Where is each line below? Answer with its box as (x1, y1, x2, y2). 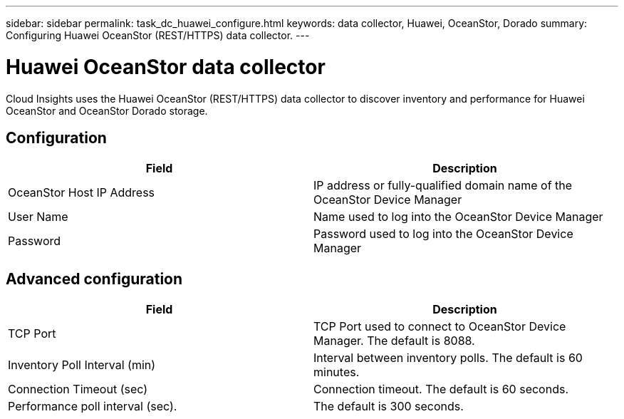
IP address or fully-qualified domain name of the (313, 178, 573, 193)
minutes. (313, 365, 360, 380)
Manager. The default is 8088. (313, 333, 475, 348)
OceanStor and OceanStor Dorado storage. (6, 104, 208, 117)
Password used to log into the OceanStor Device (313, 227, 573, 242)
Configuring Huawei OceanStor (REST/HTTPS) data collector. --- (6, 29, 310, 41)
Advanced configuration (6, 269, 183, 288)
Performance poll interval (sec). (8, 399, 177, 414)
